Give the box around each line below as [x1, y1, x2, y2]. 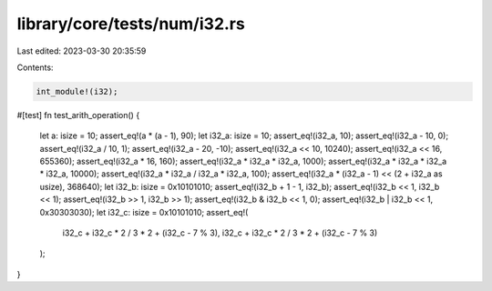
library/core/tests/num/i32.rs [16, 14, 245, 34]
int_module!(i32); [36, 86, 118, 96]
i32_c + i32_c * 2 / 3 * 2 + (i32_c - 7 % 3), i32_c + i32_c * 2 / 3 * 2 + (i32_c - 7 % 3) [62, 227, 378, 238]
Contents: [16, 62, 54, 73]
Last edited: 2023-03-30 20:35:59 [16, 45, 147, 56]
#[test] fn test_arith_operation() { [16, 109, 140, 120]
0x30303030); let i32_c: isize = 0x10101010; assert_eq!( [39, 206, 249, 217]
